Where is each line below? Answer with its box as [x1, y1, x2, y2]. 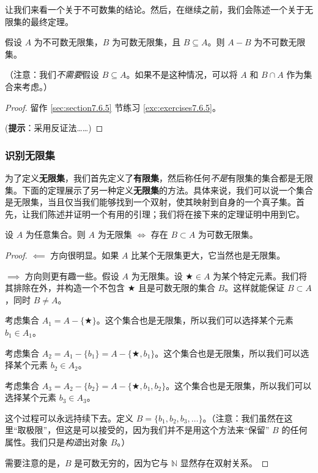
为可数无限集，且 [112, 36, 181, 48]
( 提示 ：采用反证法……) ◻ [5, 121, 103, 134]
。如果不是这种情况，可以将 [126, 68, 238, 81]
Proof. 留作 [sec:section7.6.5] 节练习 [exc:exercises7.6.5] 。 [5, 100, 221, 113]
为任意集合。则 [25, 228, 86, 241]
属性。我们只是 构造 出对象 [5, 436, 108, 448]
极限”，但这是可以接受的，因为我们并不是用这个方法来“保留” [26, 423, 270, 436]
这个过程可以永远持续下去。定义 [5, 411, 133, 424]
